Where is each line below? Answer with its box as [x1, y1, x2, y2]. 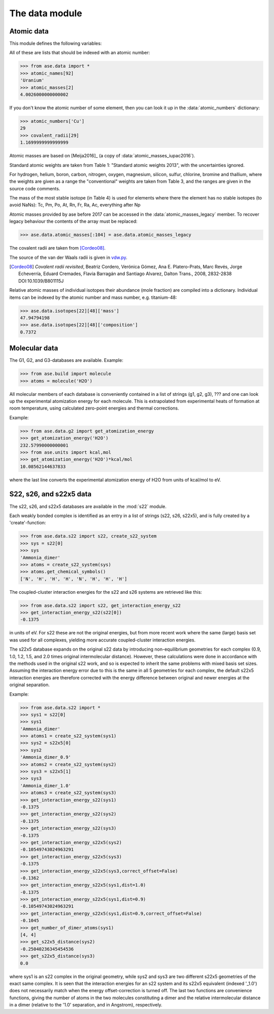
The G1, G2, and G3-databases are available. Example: [9, 357, 124, 363]
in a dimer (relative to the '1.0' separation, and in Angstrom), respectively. [9, 1002, 162, 1008]
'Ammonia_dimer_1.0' [20, 783, 71, 789]
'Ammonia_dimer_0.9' [20, 754, 71, 760]
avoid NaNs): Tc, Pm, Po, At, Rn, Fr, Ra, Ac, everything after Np [9, 202, 141, 208]
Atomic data [9, 27, 49, 36]
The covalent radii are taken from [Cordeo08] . [9, 245, 106, 251]
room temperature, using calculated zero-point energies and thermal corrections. [9, 405, 180, 411]
